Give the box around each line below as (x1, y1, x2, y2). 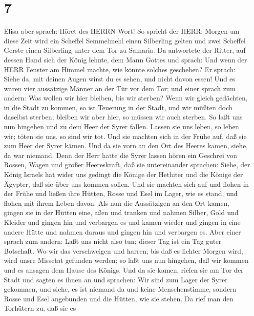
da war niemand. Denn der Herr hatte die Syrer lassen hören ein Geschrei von (4, 150, 237, 160)
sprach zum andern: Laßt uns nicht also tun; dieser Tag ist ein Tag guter (4, 236, 222, 246)
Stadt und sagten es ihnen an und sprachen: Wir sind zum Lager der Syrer (4, 274, 228, 284)
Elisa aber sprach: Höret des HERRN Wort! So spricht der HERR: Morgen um (4, 26, 240, 36)
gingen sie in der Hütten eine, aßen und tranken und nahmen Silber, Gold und (4, 207, 239, 217)
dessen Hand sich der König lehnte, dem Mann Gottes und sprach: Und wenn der (4, 54, 247, 64)
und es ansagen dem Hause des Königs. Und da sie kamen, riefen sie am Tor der (4, 264, 244, 275)
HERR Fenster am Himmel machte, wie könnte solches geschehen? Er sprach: (4, 64, 235, 74)
